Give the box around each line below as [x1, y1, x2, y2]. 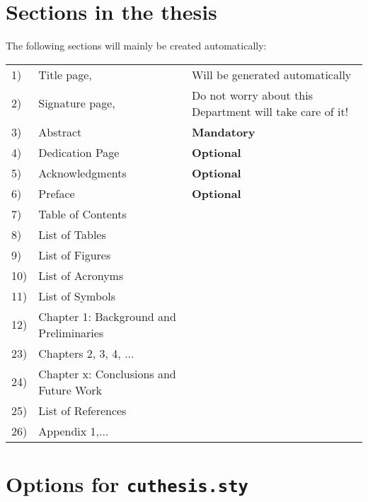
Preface [38, 185, 75, 202]
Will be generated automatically [191, 66, 352, 83]
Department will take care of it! [191, 103, 349, 119]
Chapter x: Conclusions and [38, 365, 176, 382]
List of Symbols [38, 287, 116, 304]
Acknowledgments [38, 164, 127, 181]
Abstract [38, 123, 82, 140]
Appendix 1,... [38, 422, 109, 439]
